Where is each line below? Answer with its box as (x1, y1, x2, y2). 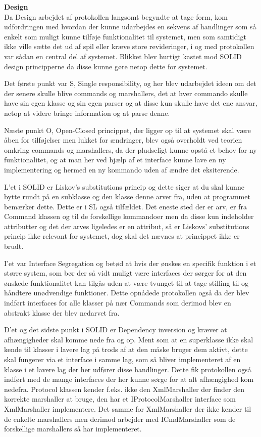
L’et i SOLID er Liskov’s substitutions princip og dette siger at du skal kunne (4, 181, 244, 192)
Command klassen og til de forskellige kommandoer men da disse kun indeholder (4, 211, 254, 222)
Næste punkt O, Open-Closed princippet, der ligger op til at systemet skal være (4, 124, 251, 135)
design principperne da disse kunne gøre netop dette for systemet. (4, 61, 207, 71)
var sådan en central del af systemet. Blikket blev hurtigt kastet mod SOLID (4, 51, 242, 61)
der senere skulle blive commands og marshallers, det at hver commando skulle (4, 88, 248, 98)
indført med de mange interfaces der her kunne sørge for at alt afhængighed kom (4, 374, 254, 384)
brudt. (4, 241, 24, 251)
